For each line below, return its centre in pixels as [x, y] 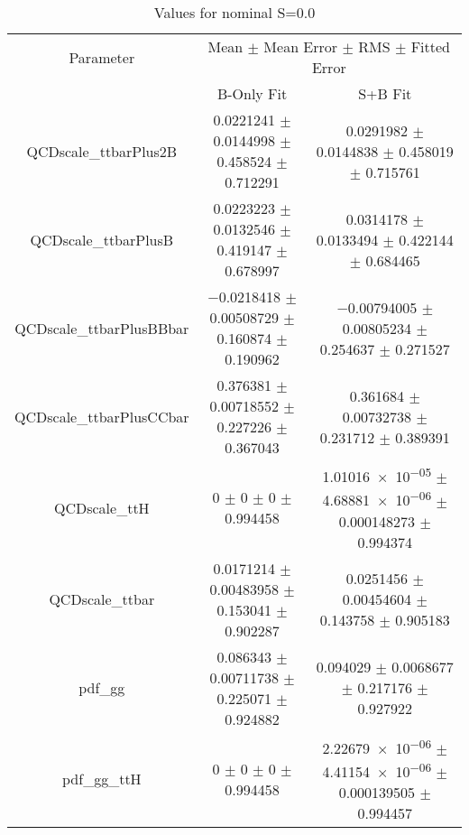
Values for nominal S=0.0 [234, 12]
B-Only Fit [252, 93]
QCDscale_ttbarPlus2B [102, 151]
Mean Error [301, 46]
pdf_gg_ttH [102, 779]
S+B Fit [385, 93]
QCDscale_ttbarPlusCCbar [102, 416]
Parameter [102, 57]
